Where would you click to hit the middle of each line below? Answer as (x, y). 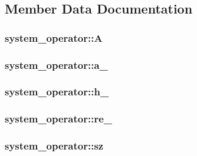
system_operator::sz (54, 146)
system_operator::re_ (59, 119)
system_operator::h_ (57, 92)
